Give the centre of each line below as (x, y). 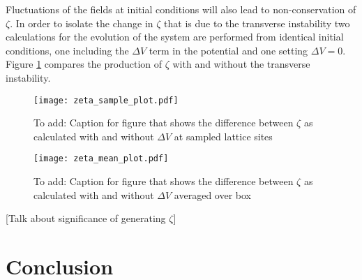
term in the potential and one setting (228, 50)
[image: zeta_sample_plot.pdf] (106, 100)
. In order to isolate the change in (82, 23)
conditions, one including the (67, 50)
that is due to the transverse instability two (257, 23)
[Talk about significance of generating (86, 218)
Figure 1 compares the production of (84, 64)
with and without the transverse (241, 64)
